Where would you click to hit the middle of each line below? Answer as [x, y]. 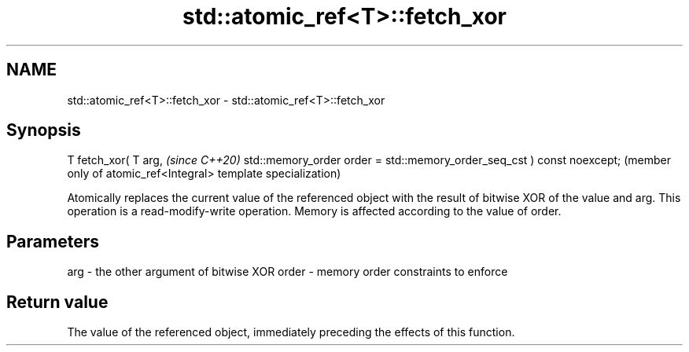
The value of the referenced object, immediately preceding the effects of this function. [291, 332]
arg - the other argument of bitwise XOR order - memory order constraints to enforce [287, 272]
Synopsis [44, 130]
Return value [57, 302]
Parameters [53, 241]
